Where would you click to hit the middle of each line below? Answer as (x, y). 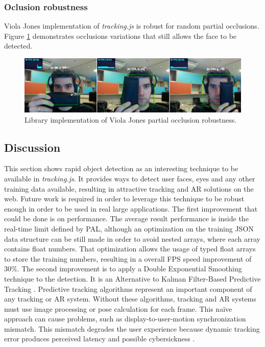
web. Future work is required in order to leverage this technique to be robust (124, 199)
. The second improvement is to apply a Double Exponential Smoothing (129, 269)
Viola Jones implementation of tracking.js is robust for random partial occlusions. (132, 26)
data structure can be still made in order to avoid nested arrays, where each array (132, 238)
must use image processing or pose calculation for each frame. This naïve (118, 308)
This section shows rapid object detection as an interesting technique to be (121, 168)
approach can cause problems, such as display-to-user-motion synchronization (125, 319)
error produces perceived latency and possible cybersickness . (100, 339)
